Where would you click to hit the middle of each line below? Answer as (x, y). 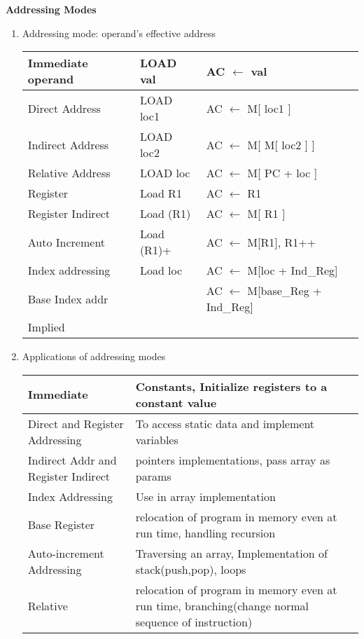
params (153, 476)
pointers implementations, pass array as (233, 460)
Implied (46, 327)
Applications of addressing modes (94, 356)
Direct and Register (76, 423)
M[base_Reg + (285, 291)
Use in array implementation (205, 496)
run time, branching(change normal (222, 605)
